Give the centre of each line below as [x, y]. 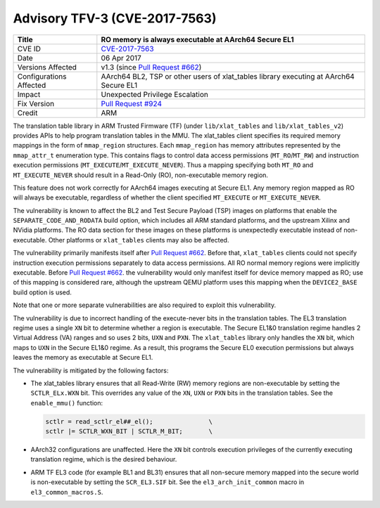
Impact [29, 94]
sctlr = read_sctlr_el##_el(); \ [129, 421]
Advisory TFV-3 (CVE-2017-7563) [115, 18]
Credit [27, 112]
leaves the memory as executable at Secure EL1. [83, 358]
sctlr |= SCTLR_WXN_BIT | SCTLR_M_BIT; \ [129, 431]
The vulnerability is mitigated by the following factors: [91, 370]
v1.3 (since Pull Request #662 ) [151, 67]
